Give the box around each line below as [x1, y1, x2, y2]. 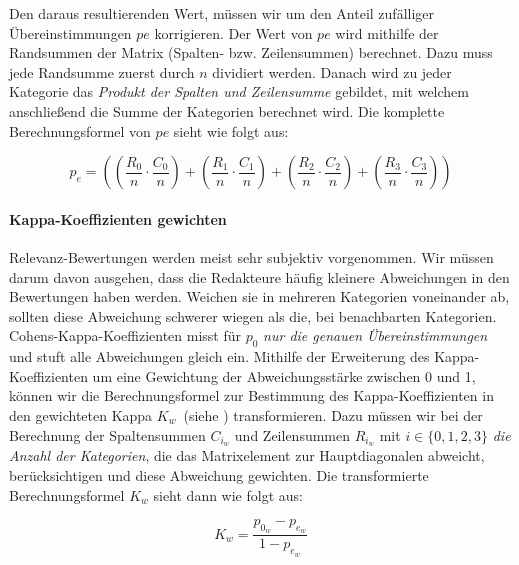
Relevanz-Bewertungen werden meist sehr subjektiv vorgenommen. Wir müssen [9, 246, 494, 267]
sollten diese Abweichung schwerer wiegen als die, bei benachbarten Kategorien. [9, 305, 497, 326]
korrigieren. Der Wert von [154, 22, 313, 43]
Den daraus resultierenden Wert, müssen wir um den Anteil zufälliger [9, 3, 435, 23]
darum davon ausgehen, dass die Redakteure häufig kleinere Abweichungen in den [9, 266, 510, 287]
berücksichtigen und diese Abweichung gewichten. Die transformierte [9, 464, 429, 485]
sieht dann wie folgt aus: [153, 484, 303, 505]
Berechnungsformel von [9, 120, 151, 141]
